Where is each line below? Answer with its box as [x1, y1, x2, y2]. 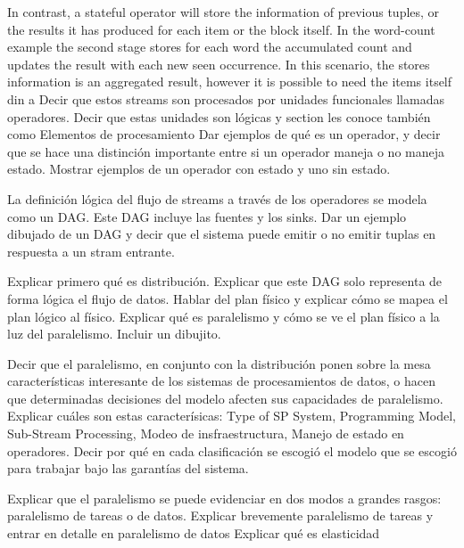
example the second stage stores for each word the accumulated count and [7, 37, 412, 56]
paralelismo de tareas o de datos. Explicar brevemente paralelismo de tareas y [7, 506, 434, 525]
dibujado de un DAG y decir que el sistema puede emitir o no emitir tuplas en [7, 225, 436, 243]
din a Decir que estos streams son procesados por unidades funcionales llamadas [7, 89, 444, 108]
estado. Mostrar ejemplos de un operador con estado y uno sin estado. [7, 159, 391, 178]
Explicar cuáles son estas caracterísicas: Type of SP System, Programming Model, [7, 406, 456, 425]
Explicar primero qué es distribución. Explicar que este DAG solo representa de [7, 272, 443, 290]
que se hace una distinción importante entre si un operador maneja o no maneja [7, 142, 444, 160]
